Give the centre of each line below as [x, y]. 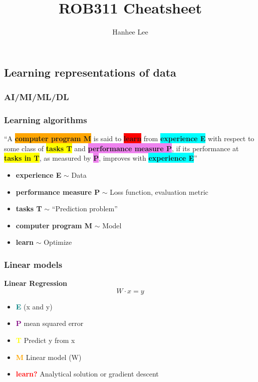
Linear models [33, 264]
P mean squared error [50, 323]
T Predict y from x [45, 340]
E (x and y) [34, 306]
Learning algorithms [46, 119]
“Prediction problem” [85, 209]
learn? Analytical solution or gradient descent [87, 374]
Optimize [58, 242]
